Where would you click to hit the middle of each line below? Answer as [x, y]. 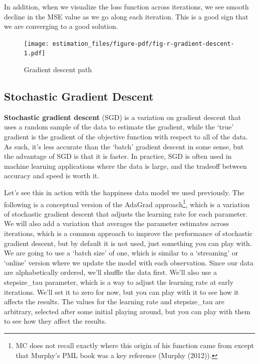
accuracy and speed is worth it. [52, 176]
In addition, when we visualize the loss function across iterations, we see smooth [127, 6]
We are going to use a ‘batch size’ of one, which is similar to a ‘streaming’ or [121, 253]
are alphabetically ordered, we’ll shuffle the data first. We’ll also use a [111, 272]
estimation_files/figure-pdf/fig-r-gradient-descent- [143, 44]
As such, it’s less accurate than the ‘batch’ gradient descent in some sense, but [124, 146]
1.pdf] [35, 54]
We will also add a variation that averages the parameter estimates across [117, 223]
